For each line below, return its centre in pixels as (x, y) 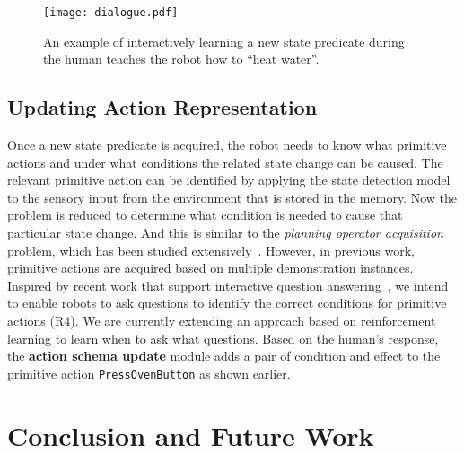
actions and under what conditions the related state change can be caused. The (225, 162)
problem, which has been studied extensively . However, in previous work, (211, 250)
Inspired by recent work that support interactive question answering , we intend (228, 285)
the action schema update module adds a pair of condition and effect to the (224, 356)
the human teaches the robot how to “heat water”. (181, 59)
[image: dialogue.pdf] (111, 13)
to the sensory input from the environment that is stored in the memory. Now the (232, 197)
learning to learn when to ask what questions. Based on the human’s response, (223, 338)
